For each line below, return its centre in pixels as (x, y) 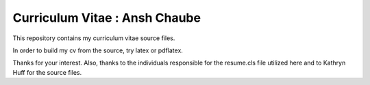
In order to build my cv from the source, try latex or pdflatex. (98, 50)
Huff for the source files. (47, 72)
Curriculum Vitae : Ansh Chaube (107, 18)
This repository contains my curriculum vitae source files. (94, 38)
